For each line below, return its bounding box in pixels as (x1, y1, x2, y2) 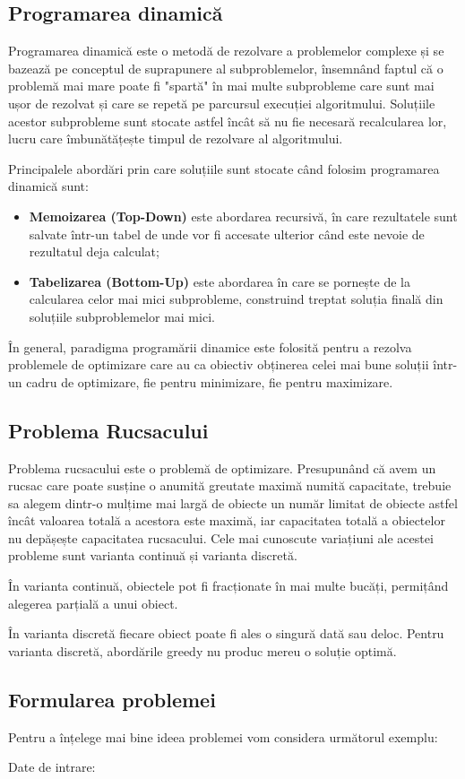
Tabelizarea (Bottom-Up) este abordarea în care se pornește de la (29, 272, 410, 290)
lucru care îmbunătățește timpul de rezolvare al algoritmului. (8, 129, 343, 148)
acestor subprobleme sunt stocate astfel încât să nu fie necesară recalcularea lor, (8, 111, 447, 130)
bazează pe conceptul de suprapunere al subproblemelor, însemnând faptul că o (8, 58, 443, 77)
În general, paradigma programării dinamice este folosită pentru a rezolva (8, 337, 412, 356)
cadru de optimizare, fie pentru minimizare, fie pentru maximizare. (26, 372, 393, 391)
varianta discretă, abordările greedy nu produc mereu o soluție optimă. (8, 641, 397, 660)
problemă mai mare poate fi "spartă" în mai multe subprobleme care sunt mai (8, 76, 435, 95)
